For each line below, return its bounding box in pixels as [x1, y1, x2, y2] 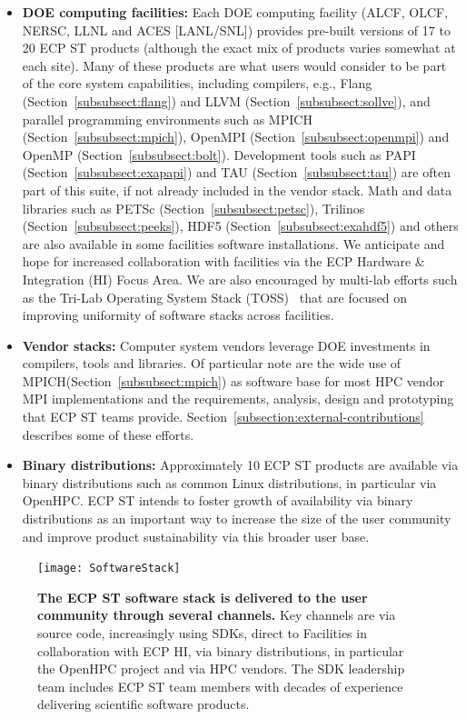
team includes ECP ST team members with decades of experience [37, 676, 403, 695]
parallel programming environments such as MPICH [22, 109, 312, 128]
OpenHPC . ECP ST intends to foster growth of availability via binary [22, 491, 413, 510]
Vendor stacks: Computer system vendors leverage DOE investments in [22, 335, 431, 355]
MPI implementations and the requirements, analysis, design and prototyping [22, 389, 454, 408]
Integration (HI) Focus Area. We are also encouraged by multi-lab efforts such [22, 269, 458, 288]
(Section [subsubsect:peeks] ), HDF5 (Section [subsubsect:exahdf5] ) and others [22, 216, 459, 235]
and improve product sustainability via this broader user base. [22, 526, 370, 545]
